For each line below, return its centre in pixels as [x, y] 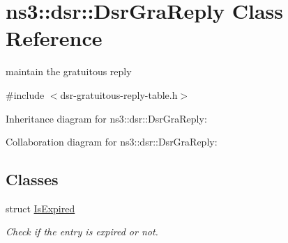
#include [25, 94]
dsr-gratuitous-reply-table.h [119, 94]
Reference [54, 38]
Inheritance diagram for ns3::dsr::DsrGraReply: [106, 118]
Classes [32, 179]
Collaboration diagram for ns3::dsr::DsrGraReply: [112, 142]
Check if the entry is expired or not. [82, 232]
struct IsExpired [40, 208]
